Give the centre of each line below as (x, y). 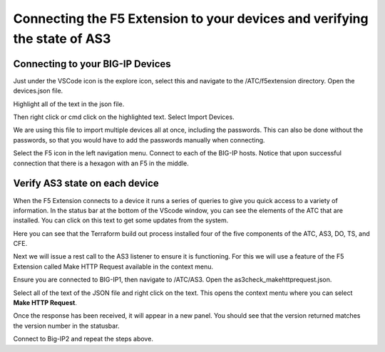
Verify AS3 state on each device (86, 183)
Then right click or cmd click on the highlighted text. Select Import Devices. (124, 117)
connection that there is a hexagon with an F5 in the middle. (101, 163)
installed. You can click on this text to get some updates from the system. (121, 220)
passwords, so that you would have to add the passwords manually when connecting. (139, 140)
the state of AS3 (62, 38)
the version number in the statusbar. (66, 326)
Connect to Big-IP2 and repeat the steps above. (83, 339)
